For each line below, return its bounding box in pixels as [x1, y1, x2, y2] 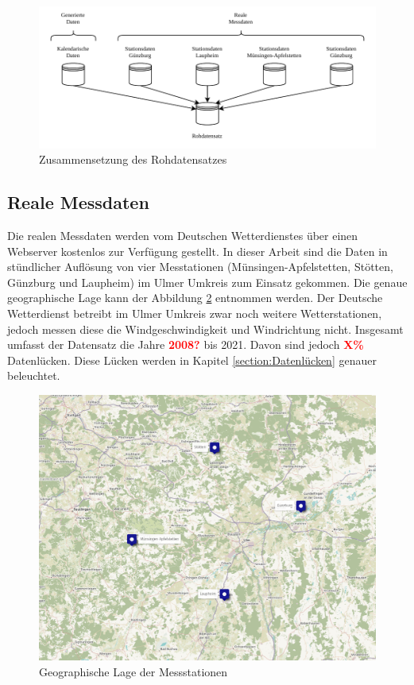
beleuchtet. [7, 367, 60, 384]
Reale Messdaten [7, 190, 149, 215]
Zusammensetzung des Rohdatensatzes [39, 151, 227, 168]
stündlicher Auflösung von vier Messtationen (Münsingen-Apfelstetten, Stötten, [7, 258, 393, 275]
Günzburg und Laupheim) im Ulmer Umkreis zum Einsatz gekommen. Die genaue [7, 273, 408, 290]
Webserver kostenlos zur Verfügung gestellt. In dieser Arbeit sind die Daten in [7, 242, 388, 259]
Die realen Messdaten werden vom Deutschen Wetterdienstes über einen [7, 227, 358, 244]
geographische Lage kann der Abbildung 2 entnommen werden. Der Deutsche [7, 289, 383, 306]
